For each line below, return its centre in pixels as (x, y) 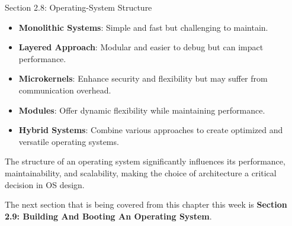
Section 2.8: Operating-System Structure (78, 7)
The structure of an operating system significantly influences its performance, (145, 161)
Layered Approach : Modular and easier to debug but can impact (141, 47)
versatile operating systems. (69, 141)
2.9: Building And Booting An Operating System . (108, 216)
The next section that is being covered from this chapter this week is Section (146, 204)
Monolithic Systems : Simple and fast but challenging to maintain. (143, 27)
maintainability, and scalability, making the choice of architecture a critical (141, 172)
